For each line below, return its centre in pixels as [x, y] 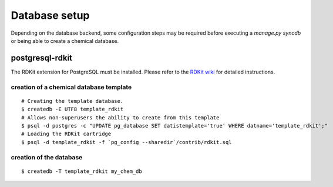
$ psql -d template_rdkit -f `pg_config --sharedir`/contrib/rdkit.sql [127, 142]
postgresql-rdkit [42, 58]
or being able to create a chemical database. [65, 41]
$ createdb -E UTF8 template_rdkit [73, 109]
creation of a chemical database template [71, 87]
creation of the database [47, 157]
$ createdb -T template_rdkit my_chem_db [82, 171]
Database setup [50, 15]
